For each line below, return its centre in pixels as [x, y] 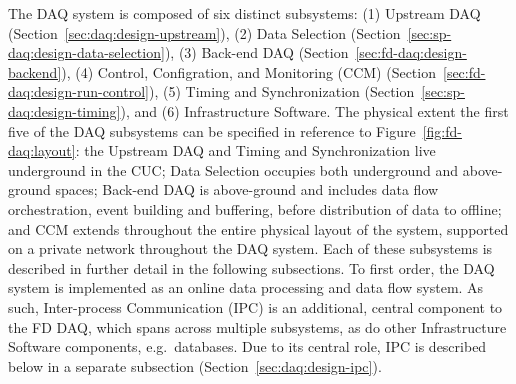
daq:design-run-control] [78, 91]
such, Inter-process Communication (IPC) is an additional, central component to [255, 306]
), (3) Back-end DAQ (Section [256, 52]
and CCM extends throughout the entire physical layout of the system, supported [258, 228]
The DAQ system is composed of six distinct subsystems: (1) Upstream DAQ [244, 13]
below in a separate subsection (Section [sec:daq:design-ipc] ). [195, 365]
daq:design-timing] [64, 110]
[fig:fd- [442, 130]
